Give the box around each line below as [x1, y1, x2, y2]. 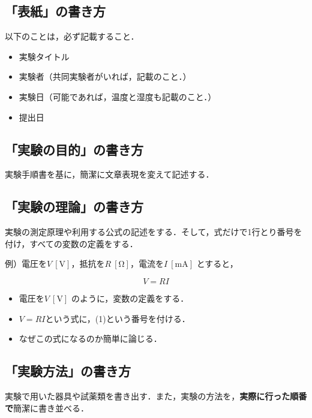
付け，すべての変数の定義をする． [5, 237, 138, 249]
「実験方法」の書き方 [5, 362, 131, 380]
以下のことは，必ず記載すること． [5, 30, 139, 43]
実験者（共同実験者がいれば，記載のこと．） [19, 70, 191, 83]
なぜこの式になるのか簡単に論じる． [19, 332, 162, 345]
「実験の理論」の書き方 [5, 197, 143, 216]
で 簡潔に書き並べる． [5, 401, 89, 414]
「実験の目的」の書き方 [5, 140, 143, 158]
